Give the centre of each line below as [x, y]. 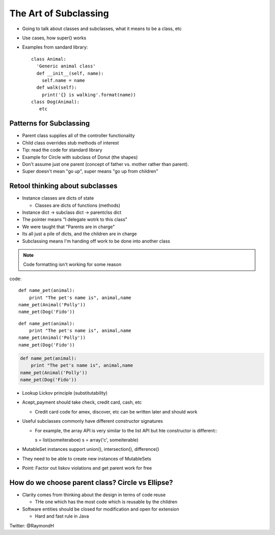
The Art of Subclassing [59, 13]
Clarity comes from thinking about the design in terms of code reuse [94, 495]
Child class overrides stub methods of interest [71, 142]
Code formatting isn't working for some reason [72, 264]
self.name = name [63, 80]
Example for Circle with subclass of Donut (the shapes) [80, 157]
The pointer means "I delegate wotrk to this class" [75, 220]
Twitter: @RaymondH [32, 525]
